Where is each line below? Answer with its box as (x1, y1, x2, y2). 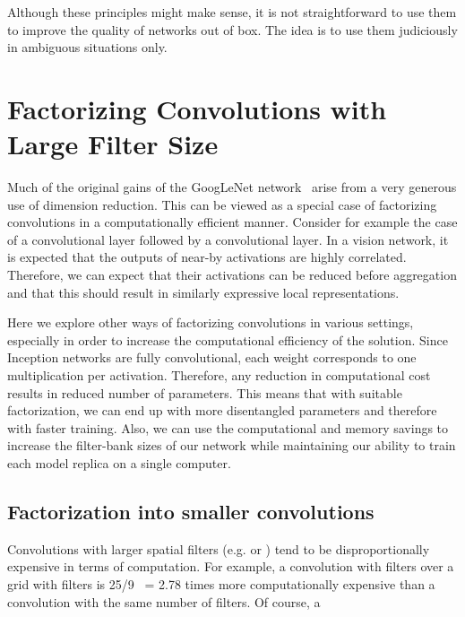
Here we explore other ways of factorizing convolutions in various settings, (7, 313, 414, 332)
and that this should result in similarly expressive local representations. (7, 282, 400, 301)
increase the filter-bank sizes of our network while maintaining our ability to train (7, 436, 456, 455)
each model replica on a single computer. (7, 454, 231, 472)
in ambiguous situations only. (7, 38, 168, 56)
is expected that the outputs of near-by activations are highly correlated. (7, 248, 407, 266)
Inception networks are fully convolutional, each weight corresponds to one (7, 348, 417, 367)
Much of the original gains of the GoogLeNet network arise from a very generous (7, 178, 457, 196)
